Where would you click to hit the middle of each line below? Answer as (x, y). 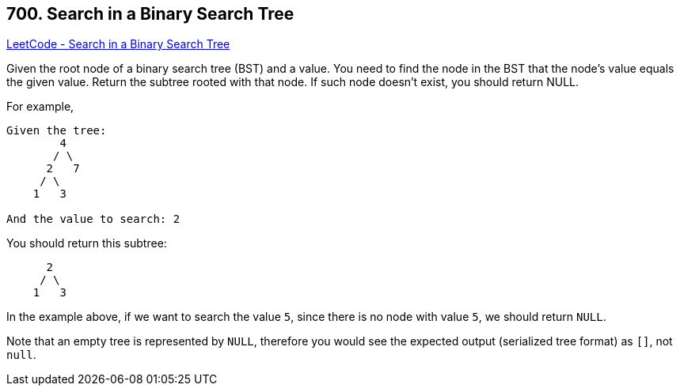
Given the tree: (57, 131)
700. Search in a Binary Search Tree (150, 14)
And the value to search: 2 (93, 219)
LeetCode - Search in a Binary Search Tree (118, 44)
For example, (40, 107)
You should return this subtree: (87, 243)
